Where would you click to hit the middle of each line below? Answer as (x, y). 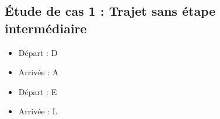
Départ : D (38, 52)
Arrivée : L (38, 111)
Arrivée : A (39, 72)
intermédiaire (46, 28)
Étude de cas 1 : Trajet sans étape (110, 11)
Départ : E (38, 91)
